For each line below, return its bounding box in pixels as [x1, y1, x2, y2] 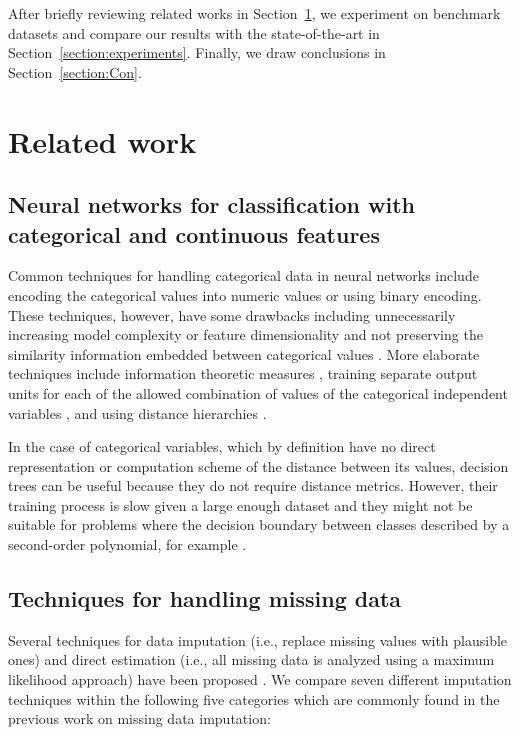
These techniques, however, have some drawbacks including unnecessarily [8, 304, 456, 325]
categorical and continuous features [8, 218, 380, 249]
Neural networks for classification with [8, 189, 415, 220]
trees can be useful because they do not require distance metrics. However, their [8, 475, 498, 496]
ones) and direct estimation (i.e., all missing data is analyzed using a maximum [8, 649, 495, 670]
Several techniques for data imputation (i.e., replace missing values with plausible [8, 629, 508, 650]
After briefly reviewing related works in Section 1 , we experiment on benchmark [8, 3, 501, 23]
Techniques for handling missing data [8, 583, 402, 614]
